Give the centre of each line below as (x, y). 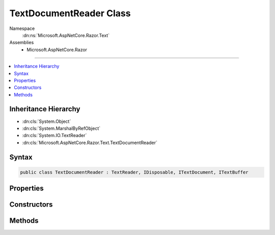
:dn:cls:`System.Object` (47, 121)
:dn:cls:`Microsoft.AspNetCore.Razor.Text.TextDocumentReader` (90, 143)
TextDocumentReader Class (70, 13)
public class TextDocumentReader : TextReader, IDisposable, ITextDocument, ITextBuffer (134, 172)
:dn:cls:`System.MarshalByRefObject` (61, 128)
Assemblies (22, 43)
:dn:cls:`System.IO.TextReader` (54, 136)
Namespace (22, 28)
